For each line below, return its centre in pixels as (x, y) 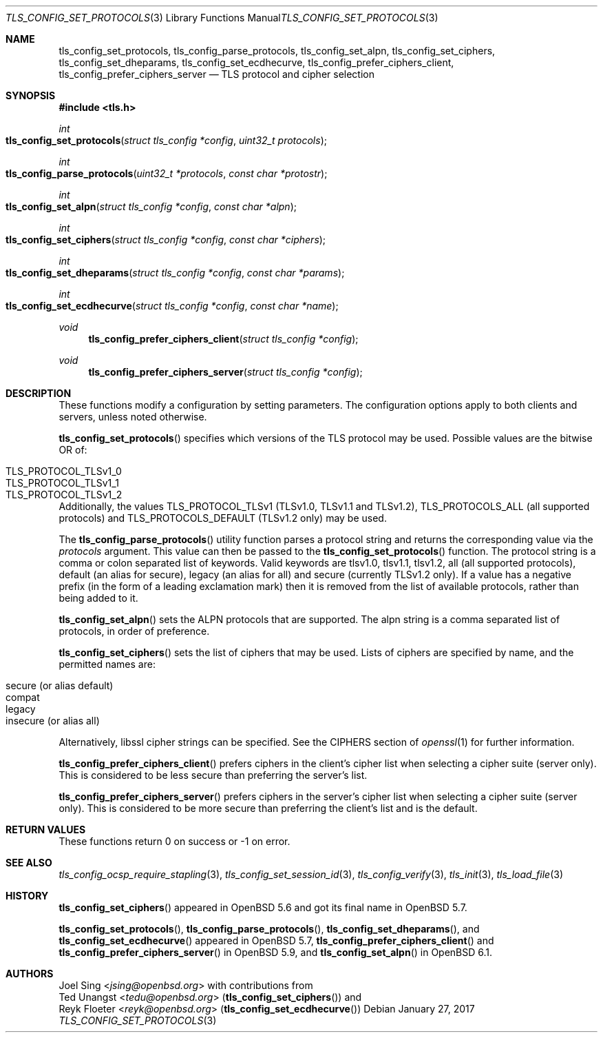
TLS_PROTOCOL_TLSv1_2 (64, 495)
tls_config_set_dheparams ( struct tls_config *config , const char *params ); (175, 273)
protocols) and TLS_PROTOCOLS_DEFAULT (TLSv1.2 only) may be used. (223, 518)
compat (23, 697)
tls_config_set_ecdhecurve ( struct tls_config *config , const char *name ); (172, 306)
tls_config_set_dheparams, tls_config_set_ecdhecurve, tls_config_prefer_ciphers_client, (256, 62)
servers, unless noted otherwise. (133, 417)
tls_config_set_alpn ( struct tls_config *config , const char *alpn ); (151, 206)
